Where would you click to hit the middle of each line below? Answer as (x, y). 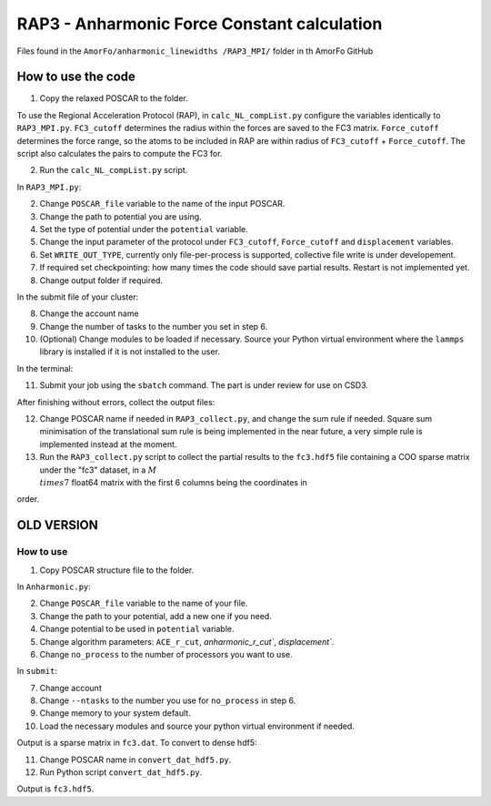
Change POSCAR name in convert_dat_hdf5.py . (135, 760)
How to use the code (76, 77)
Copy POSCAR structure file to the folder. (117, 570)
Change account (70, 688)
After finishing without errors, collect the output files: (116, 402)
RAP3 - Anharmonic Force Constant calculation (200, 24)
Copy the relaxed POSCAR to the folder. (114, 98)
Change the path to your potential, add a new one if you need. (155, 616)
